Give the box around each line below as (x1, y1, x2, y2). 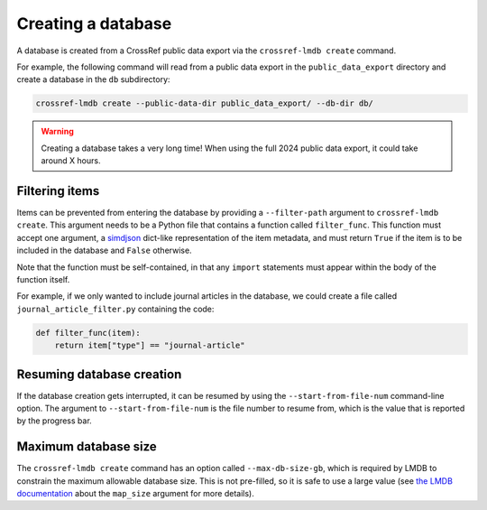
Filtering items (16, 183, 100, 199)
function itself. (16, 274, 70, 284)
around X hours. (41, 155, 101, 166)
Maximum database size (16, 439, 157, 455)
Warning (41, 126, 74, 137)
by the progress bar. (16, 415, 92, 426)
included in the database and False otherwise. (16, 245, 193, 256)
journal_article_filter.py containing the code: (16, 303, 215, 314)
